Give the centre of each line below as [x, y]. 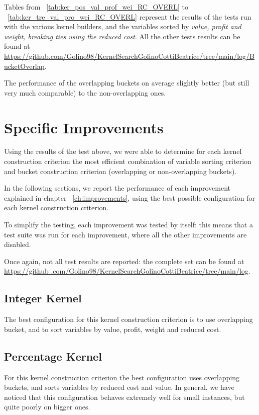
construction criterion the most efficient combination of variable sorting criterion [128, 161]
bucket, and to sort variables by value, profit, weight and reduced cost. [113, 329]
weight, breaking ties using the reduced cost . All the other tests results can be [122, 36]
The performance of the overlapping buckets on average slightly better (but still [127, 83]
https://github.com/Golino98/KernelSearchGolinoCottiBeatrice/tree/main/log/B [129, 56]
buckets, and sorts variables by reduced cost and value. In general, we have [119, 387]
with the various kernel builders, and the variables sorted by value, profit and [123, 26]
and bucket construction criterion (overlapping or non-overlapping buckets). [120, 171]
